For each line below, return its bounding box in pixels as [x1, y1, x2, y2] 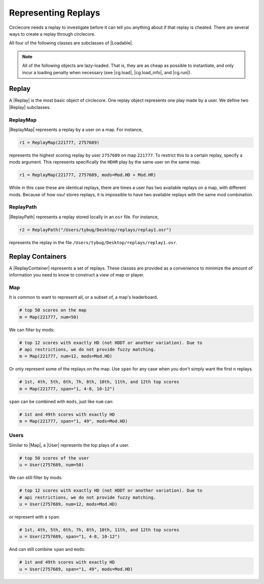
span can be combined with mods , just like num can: [9, 398, 113, 404]
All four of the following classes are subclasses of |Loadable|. [9, 40, 133, 46]
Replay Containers [9, 252, 67, 261]
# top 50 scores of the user [19, 455, 89, 461]
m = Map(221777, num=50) [19, 314, 79, 320]
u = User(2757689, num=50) [19, 462, 84, 468]
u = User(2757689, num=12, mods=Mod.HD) [19, 501, 117, 507]
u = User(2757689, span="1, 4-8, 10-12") [19, 534, 120, 540]
